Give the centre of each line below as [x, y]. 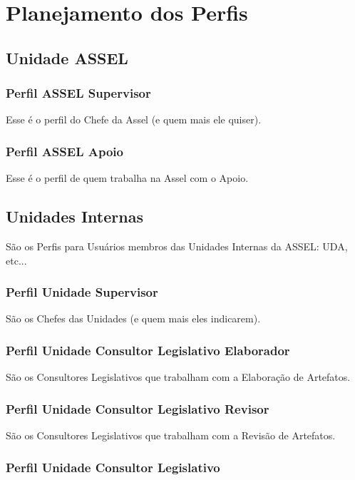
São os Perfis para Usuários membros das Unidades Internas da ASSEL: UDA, [177, 246]
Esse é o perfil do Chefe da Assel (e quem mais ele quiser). [134, 119]
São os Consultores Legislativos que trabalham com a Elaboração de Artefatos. [178, 377]
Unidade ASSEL [67, 57]
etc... [16, 260]
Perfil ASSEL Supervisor [78, 93]
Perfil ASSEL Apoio [65, 151]
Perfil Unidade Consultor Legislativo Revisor [138, 408]
